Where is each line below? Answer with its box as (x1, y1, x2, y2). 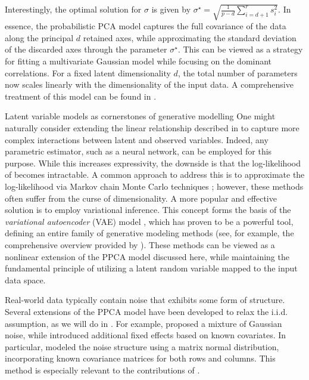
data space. (5, 273, 46, 286)
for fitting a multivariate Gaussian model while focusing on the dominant (5, 55, 272, 67)
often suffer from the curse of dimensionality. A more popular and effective (5, 191, 277, 204)
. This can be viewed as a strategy (177, 43, 303, 55)
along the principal (5, 31, 74, 44)
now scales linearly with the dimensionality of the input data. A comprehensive (5, 78, 294, 91)
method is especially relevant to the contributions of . (5, 363, 200, 376)
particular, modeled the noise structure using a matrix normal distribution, (5, 340, 279, 353)
